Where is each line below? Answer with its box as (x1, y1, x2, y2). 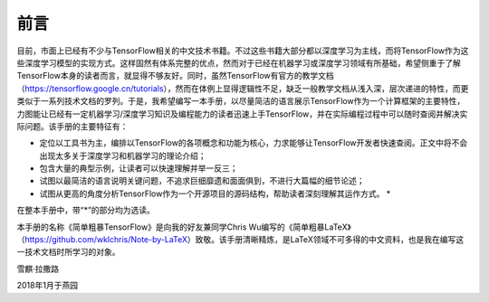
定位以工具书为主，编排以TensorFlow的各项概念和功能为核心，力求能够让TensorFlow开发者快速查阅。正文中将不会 (39, 137, 468, 148)
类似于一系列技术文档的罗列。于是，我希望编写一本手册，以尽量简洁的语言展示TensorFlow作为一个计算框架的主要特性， (16, 96, 465, 107)
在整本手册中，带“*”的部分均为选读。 (16, 204, 156, 216)
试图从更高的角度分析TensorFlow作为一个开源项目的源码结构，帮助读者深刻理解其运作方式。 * (39, 188, 391, 199)
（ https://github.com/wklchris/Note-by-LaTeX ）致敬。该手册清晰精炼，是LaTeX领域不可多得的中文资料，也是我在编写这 (16, 234, 465, 245)
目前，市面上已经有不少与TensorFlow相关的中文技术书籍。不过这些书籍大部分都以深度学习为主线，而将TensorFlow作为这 (16, 45, 469, 56)
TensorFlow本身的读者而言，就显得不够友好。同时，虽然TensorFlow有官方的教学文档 (16, 71, 334, 81)
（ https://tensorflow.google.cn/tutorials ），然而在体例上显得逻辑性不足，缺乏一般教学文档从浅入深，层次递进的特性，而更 (16, 82, 469, 94)
